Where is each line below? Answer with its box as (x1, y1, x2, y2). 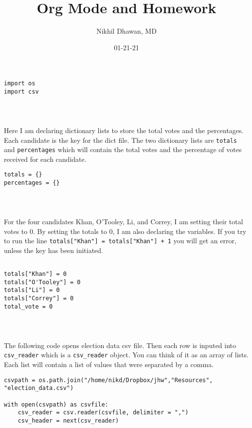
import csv (4, 88, 39, 95)
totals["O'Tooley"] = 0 (4, 278, 81, 286)
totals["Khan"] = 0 (4, 271, 67, 278)
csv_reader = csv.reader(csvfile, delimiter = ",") (18, 409, 189, 416)
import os (4, 80, 36, 87)
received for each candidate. (4, 154, 87, 164)
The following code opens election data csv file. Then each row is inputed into (4, 340, 236, 350)
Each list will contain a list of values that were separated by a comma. (4, 359, 214, 369)
